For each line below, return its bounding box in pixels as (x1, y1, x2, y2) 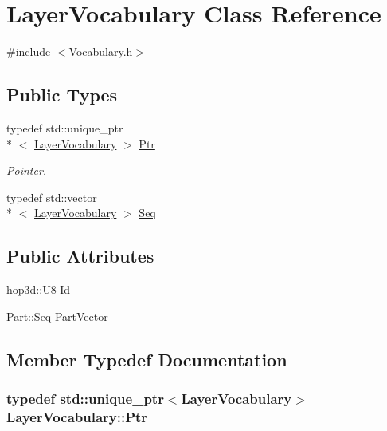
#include (6, 43, 51, 60)
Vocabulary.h (68, 43, 133, 60)
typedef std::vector (6, 188, 97, 205)
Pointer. (6, 162, 47, 179)
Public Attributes (6, 243, 154, 268)
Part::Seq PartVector (6, 307, 108, 324)
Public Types (6, 82, 118, 107)
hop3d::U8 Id (6, 281, 71, 298)
